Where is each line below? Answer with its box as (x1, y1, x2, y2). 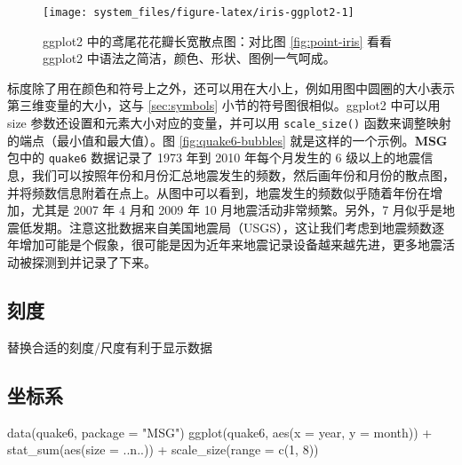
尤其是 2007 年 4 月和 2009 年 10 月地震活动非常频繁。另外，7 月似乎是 (31, 201, 442, 219)
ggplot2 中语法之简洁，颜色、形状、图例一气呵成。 (43, 49, 336, 67)
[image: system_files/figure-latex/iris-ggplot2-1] (43, 6, 354, 19)
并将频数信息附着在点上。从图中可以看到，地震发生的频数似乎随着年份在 (7, 183, 430, 201)
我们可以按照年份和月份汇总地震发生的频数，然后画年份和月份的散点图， (31, 165, 455, 184)
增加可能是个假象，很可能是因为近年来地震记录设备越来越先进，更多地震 (19, 235, 442, 254)
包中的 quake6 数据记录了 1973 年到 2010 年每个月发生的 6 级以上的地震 (7, 148, 421, 167)
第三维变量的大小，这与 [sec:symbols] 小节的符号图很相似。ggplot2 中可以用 (7, 96, 441, 114)
